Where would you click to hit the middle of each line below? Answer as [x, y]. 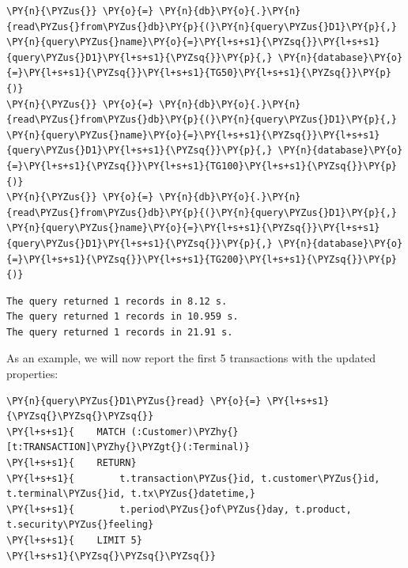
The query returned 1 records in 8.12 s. [117, 301]
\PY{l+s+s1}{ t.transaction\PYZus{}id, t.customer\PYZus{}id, [193, 478]
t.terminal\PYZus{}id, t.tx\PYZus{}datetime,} [131, 494]
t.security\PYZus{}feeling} [80, 525]
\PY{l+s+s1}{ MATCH [66, 432]
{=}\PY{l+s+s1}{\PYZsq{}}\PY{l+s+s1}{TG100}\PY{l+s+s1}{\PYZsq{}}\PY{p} [202, 166]
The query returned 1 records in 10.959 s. [123, 317]
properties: [32, 374]
